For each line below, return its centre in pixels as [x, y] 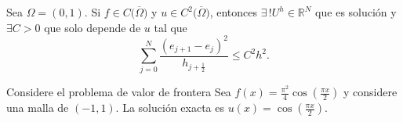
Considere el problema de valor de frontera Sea [119, 92]
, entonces [234, 12]
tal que [171, 27]
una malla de [38, 108]
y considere [370, 92]
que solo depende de [93, 27]
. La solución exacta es [170, 108]
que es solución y [356, 12]
